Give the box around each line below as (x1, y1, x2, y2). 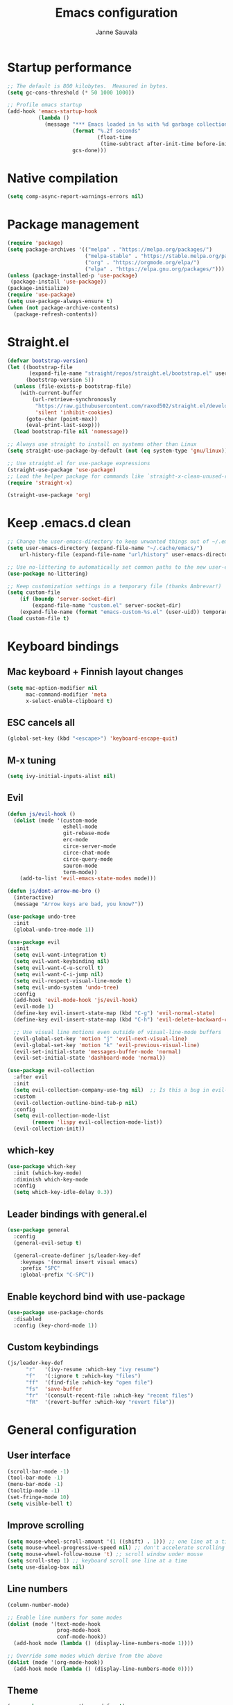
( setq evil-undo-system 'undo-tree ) (13, 984, 119, 991)
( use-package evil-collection (7, 1067, 95, 1074)
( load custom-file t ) (7, 615, 70, 622)
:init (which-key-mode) (13, 1170, 82, 1177)
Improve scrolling (7, 1519, 85, 1531)
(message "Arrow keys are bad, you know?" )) (13, 900, 144, 907)
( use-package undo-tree (7, 913, 76, 920)
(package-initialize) (7, 285, 70, 292)
